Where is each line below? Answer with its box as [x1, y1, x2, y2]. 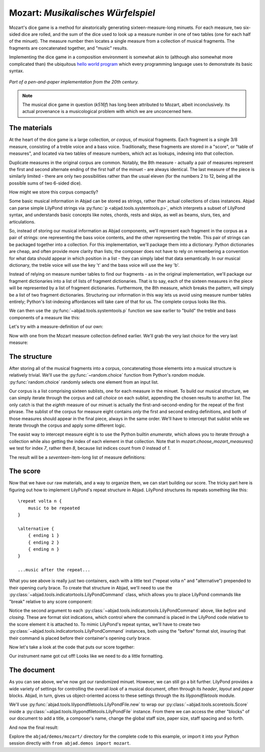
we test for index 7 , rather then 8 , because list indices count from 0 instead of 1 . [9, 445, 171, 451]
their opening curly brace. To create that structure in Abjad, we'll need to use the [9, 585, 173, 590]
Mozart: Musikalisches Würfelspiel [9, 7, 156, 18]
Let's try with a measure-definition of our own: [9, 324, 104, 330]
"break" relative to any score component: [9, 598, 93, 604]
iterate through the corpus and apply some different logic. [9, 422, 126, 428]
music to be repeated [27, 505, 80, 511]
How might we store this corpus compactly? [9, 189, 98, 195]
